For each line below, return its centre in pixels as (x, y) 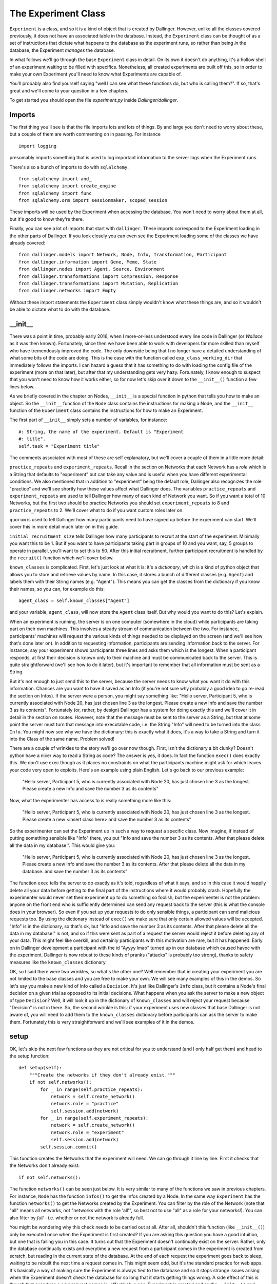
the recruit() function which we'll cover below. (62, 558)
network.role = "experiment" (87, 1132)
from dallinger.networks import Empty (67, 291)
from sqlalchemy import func (55, 193)
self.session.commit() (69, 1147)
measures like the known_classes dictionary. (58, 962)
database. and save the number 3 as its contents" (75, 871)
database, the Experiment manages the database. (62, 50)
